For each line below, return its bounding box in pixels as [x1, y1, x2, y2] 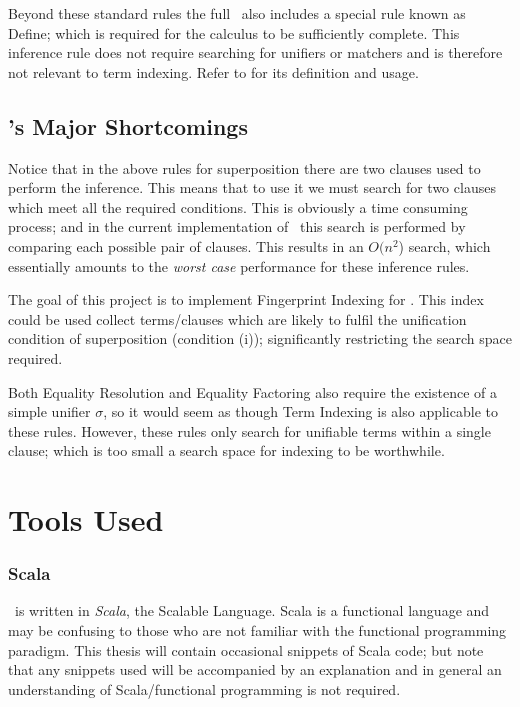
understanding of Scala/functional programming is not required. [8, 678, 401, 699]
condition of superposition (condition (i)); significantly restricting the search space [8, 328, 512, 349]
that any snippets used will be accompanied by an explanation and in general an [8, 659, 502, 680]
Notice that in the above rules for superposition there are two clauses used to [8, 157, 481, 178]
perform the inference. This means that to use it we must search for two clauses [8, 177, 496, 198]
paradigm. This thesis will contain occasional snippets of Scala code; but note [8, 639, 484, 660]
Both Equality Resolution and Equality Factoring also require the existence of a [8, 381, 498, 402]
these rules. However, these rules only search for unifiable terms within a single [8, 420, 491, 441]
